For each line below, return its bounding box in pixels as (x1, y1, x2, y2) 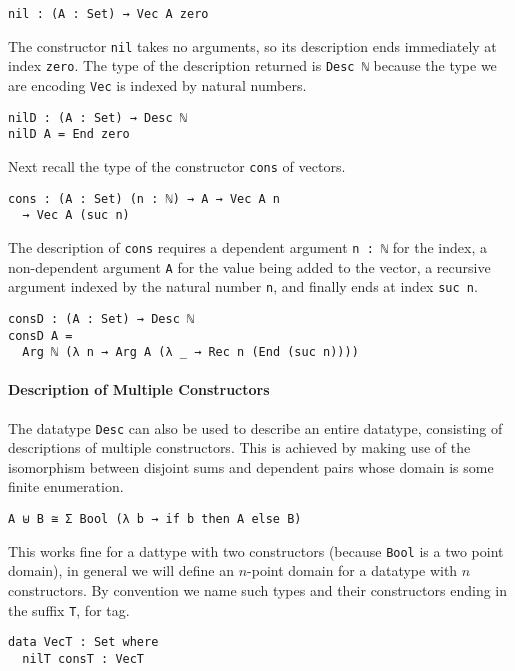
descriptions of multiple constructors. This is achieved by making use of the (8, 437, 471, 458)
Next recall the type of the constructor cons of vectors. (8, 155, 346, 176)
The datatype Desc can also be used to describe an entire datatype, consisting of (8, 417, 503, 438)
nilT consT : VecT (22, 651, 145, 666)
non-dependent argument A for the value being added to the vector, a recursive (8, 256, 491, 277)
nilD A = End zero (8, 127, 130, 142)
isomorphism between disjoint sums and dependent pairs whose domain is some (8, 456, 494, 477)
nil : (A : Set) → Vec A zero (8, 7, 209, 21)
